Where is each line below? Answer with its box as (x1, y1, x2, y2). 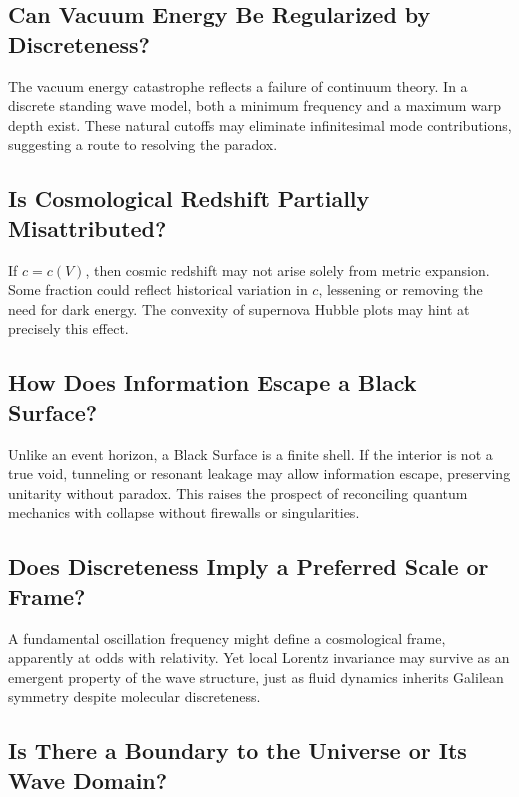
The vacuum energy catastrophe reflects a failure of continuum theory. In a (8, 75, 468, 96)
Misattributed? (8, 212, 167, 243)
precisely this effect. (8, 318, 129, 339)
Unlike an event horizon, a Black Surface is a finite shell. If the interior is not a (8, 443, 493, 464)
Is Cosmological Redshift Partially (8, 183, 370, 214)
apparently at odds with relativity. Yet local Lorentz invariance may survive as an (8, 647, 510, 668)
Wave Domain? (8, 764, 168, 795)
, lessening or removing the (318, 279, 483, 300)
